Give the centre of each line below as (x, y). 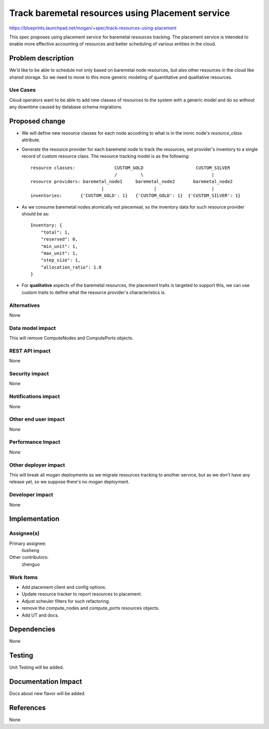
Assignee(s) (24, 533)
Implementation (34, 519)
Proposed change (37, 121)
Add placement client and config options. (64, 587)
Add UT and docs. (40, 615)
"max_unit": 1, (59, 253)
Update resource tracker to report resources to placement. (82, 594)
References (27, 708)
